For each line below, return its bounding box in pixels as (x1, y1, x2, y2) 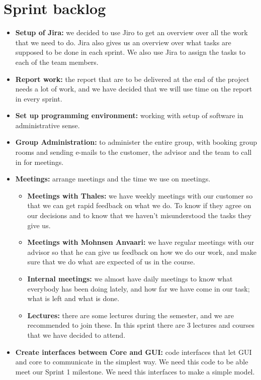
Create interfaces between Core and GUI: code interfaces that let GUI (15, 346, 252, 357)
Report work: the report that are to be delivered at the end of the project (15, 73, 249, 84)
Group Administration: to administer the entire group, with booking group (15, 137, 257, 147)
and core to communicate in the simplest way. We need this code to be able (15, 356, 248, 367)
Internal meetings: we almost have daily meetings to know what (27, 273, 233, 283)
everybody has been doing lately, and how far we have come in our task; (27, 283, 250, 294)
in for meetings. (15, 156, 64, 167)
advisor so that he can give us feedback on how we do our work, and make (27, 246, 256, 257)
